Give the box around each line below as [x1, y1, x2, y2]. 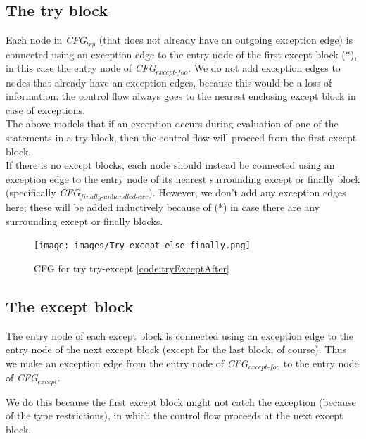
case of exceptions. [6, 102, 85, 117]
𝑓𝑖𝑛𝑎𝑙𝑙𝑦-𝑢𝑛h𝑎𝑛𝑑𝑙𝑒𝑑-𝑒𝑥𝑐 [80, 193, 149, 201]
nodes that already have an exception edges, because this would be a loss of [6, 75, 332, 89]
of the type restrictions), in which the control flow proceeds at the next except [6, 408, 343, 423]
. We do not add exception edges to [188, 61, 341, 75]
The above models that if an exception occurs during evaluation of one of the [6, 116, 339, 131]
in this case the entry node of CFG [6, 61, 156, 75]
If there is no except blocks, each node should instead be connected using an [6, 158, 335, 172]
